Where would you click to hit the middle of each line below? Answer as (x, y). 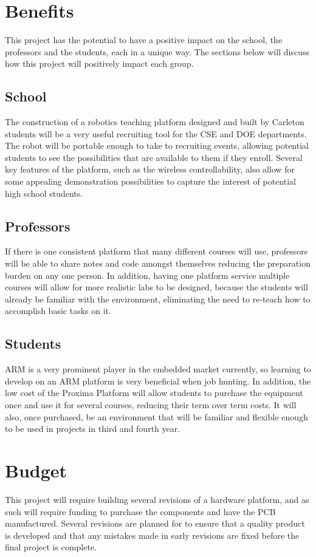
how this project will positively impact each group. (99, 63)
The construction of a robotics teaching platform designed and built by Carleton (155, 122)
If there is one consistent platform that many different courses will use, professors (156, 251)
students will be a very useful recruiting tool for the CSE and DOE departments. (156, 133)
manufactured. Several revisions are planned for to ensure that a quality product (155, 523)
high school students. (44, 193)
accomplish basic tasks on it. (58, 311)
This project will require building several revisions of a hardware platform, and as (157, 499)
